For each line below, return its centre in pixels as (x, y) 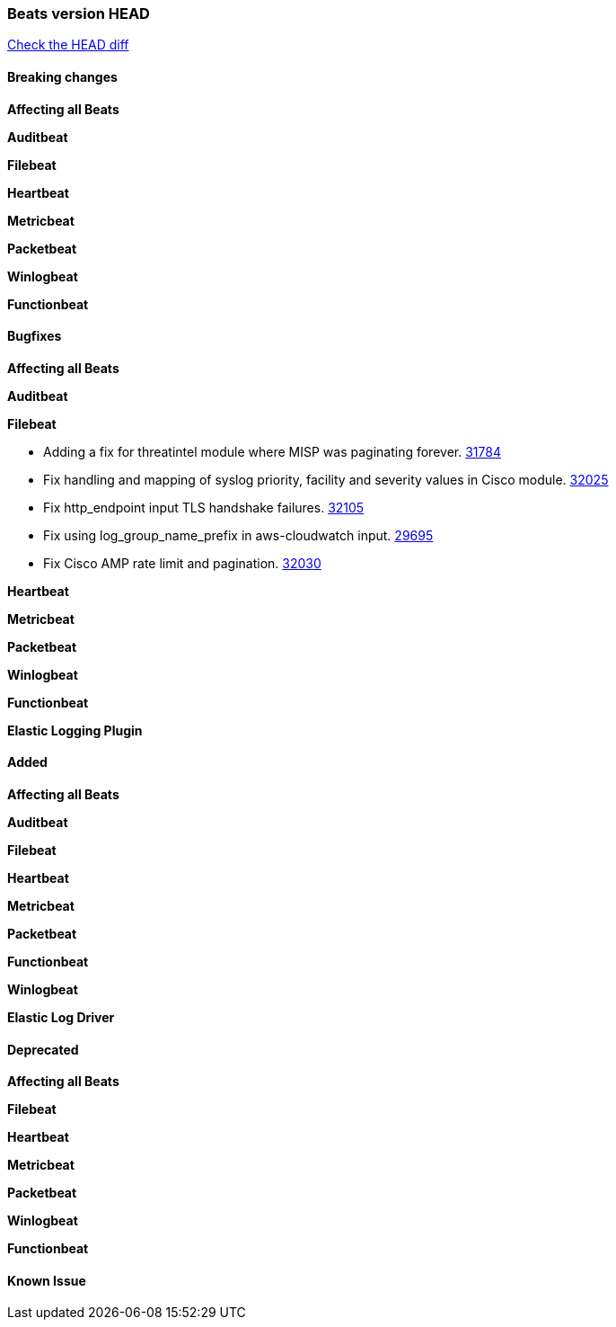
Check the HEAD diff (68, 45)
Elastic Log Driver (61, 1018)
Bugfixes (35, 336)
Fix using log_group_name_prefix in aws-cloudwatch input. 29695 (238, 535)
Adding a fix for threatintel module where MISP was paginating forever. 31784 (272, 451)
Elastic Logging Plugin (75, 730)
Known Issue (47, 1280)
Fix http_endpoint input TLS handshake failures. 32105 (204, 507)
